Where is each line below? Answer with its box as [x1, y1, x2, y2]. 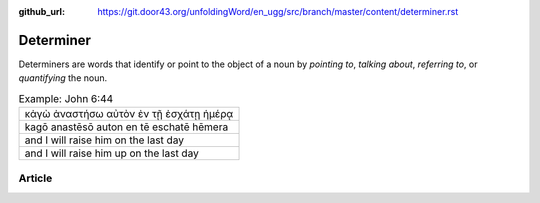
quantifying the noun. [18, 72, 108, 84]
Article [18, 171, 53, 185]
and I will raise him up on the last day [24, 146, 199, 160]
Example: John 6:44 [18, 91, 114, 105]
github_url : [18, 6, 65, 17]
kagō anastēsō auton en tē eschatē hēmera [24, 120, 229, 134]
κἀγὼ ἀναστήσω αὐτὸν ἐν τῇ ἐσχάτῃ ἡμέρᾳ [24, 107, 234, 121]
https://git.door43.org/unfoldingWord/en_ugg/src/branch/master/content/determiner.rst [97, 6, 459, 17]
